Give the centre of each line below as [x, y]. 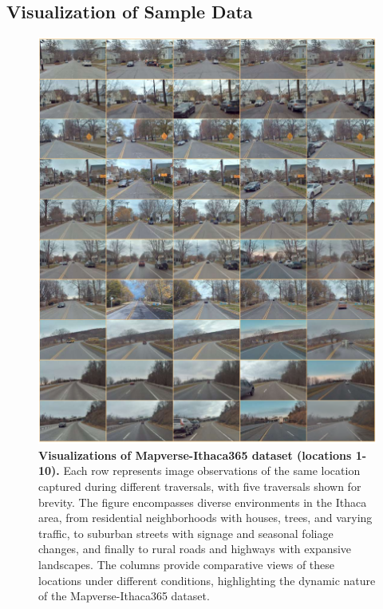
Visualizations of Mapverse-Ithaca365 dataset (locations [195, 455]
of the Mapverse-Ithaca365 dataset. [124, 596]
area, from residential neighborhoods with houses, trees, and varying [205, 518]
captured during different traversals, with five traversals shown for [200, 486]
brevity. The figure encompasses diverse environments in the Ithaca [203, 502]
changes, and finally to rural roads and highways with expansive [195, 549]
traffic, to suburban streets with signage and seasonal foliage [186, 533]
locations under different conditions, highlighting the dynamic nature [207, 580]
